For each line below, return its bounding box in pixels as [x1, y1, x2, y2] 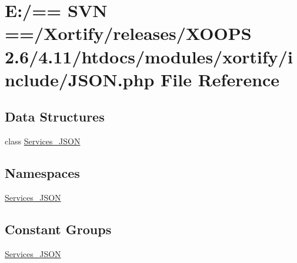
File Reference [161, 67, 280, 91]
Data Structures [5, 107, 105, 126]
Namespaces [5, 164, 80, 182]
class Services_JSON [5, 135, 81, 147]
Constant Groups [5, 220, 112, 238]
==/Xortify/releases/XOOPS [5, 21, 252, 45]
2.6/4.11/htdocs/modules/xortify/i [5, 44, 293, 68]
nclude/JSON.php [5, 67, 155, 91]
